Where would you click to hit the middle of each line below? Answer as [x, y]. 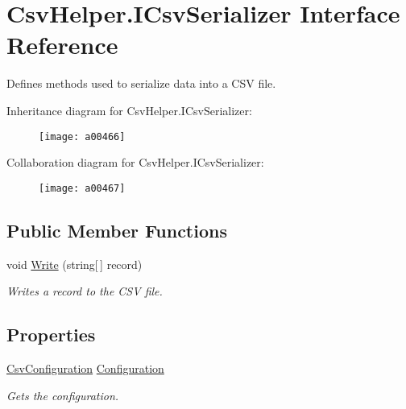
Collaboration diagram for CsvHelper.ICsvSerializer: [135, 162]
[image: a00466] [82, 136]
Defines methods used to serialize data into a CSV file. [141, 83]
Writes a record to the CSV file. [85, 291]
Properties [51, 335]
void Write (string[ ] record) [75, 264]
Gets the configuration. [63, 395]
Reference [62, 45]
